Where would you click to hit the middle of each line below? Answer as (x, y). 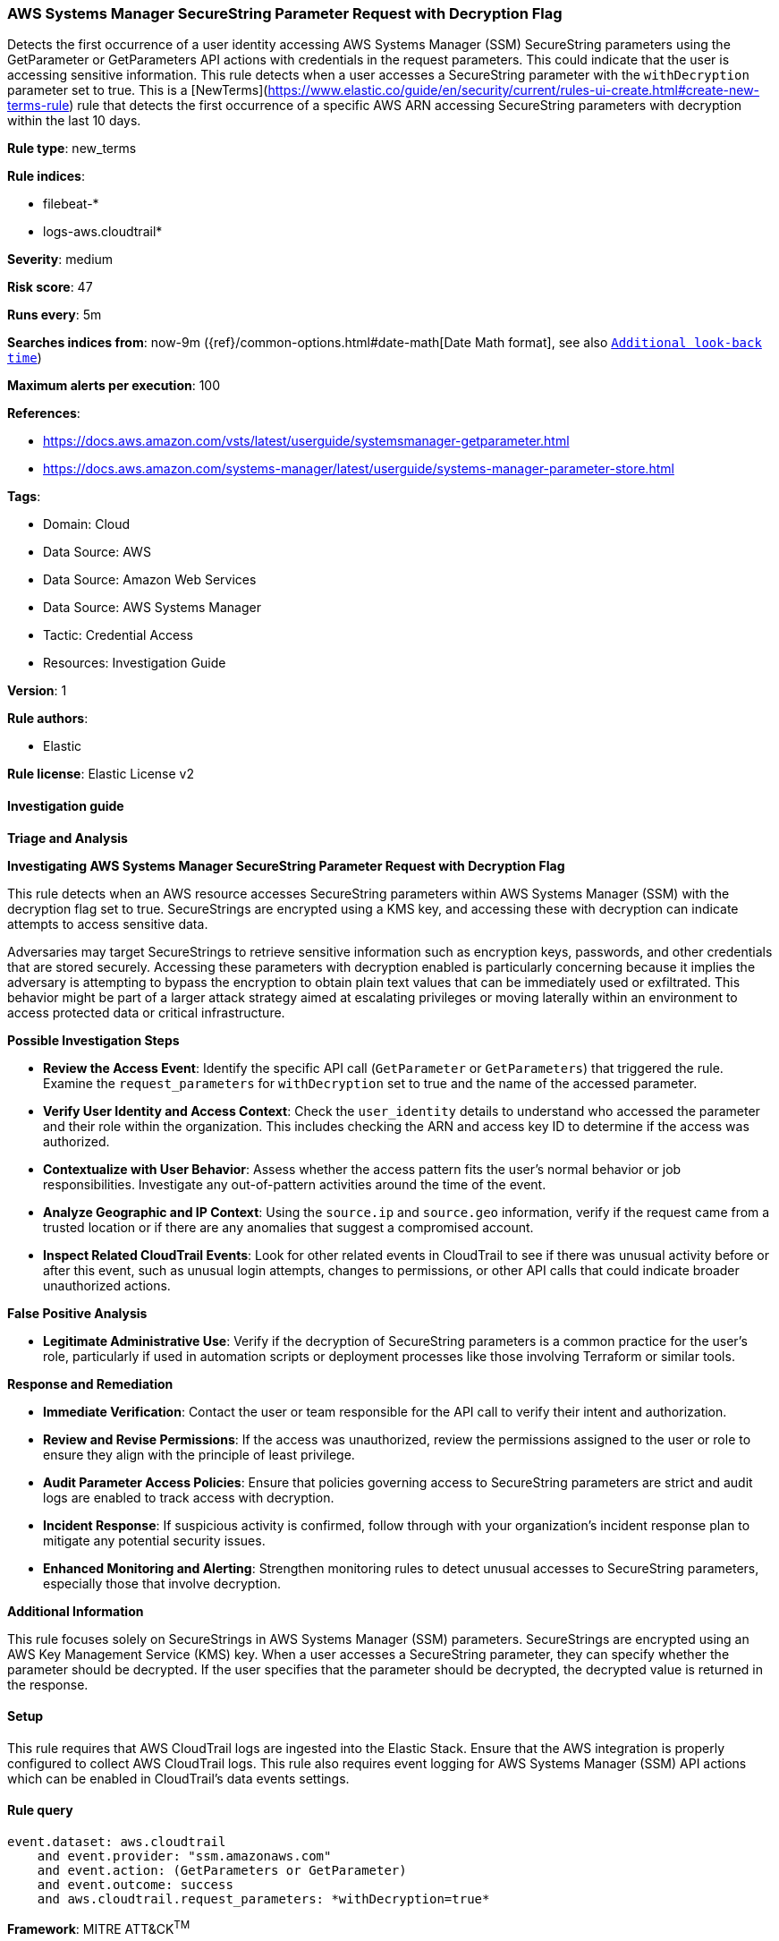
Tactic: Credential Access (118, 635)
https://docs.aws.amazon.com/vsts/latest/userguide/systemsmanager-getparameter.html (306, 441)
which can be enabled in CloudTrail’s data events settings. (178, 1778)
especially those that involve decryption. (162, 1583)
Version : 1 (37, 691)
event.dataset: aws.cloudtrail (117, 1842)
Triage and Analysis (68, 838)
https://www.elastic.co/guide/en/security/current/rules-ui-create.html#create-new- (514, 90)
